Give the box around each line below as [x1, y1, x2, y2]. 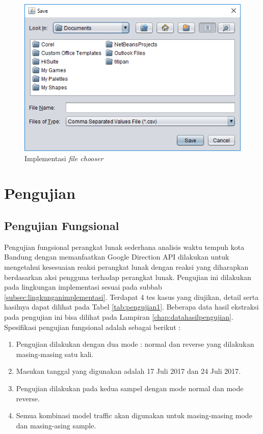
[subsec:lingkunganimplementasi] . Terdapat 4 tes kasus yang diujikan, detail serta [4, 291, 259, 302]
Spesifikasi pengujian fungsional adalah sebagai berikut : [4, 321, 181, 332]
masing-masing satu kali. [16, 348, 94, 359]
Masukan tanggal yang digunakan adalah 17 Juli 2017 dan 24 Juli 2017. [16, 366, 241, 376]
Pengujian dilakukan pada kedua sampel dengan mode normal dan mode [16, 382, 244, 393]
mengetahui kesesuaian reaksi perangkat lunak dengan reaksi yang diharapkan [4, 261, 249, 272]
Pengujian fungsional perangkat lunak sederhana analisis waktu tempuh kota [4, 241, 245, 252]
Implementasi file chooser [24, 152, 103, 163]
